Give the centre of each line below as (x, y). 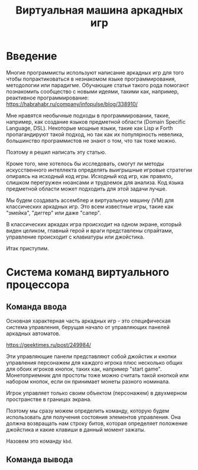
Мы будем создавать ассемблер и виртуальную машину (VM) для (90, 200)
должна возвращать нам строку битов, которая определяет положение (97, 423)
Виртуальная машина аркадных (99, 10)
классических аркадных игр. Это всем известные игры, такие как (90, 206)
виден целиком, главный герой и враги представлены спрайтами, (90, 230)
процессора (38, 285)
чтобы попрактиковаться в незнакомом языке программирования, (91, 79)
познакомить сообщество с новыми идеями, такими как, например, (92, 91)
